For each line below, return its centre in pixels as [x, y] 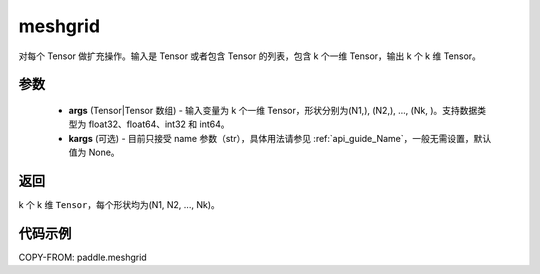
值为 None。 [94, 152]
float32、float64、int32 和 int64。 [159, 124]
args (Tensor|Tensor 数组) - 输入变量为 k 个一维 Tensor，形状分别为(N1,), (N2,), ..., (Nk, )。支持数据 [273, 110]
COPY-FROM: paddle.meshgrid [82, 257]
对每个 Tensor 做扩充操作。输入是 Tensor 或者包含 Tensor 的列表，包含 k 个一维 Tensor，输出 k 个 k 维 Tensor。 [250, 56]
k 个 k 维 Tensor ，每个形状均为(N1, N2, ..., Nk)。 [119, 205]
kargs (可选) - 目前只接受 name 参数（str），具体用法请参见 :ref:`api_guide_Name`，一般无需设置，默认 [280, 138]
